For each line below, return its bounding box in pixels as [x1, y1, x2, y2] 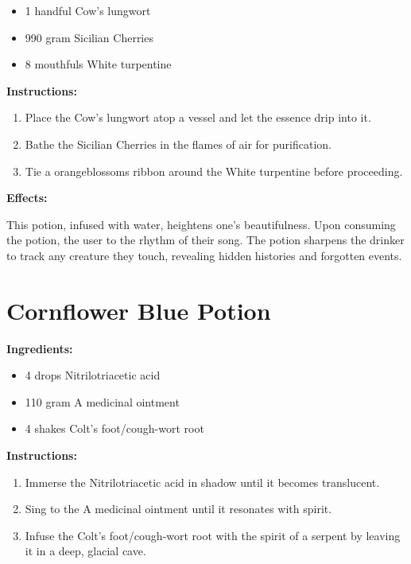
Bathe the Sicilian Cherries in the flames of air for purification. [25, 135, 332, 152]
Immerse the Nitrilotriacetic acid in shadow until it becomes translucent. [25, 473, 380, 490]
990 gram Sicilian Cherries [25, 29, 153, 45]
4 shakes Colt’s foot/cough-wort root [25, 420, 204, 437]
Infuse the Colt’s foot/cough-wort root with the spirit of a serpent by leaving [25, 527, 401, 543]
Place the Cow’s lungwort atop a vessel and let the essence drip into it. [25, 109, 371, 126]
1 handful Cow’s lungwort [25, 2, 151, 18]
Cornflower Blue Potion [6, 294, 271, 326]
